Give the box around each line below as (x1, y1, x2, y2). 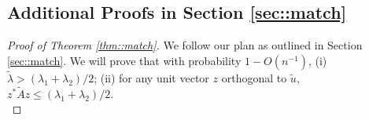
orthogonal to (221, 70, 287, 86)
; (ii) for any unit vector (94, 70, 209, 86)
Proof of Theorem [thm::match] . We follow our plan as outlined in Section (7, 37, 363, 53)
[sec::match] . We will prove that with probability (7, 52, 242, 68)
